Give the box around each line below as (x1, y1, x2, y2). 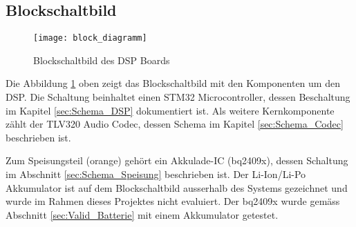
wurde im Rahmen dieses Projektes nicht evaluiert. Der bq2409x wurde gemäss (6, 194, 340, 208)
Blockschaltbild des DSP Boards (33, 52, 170, 67)
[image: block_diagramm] (33, 33, 147, 43)
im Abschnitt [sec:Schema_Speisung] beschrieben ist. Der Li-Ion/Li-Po (6, 167, 306, 181)
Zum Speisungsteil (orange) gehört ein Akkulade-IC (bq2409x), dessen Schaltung (6, 153, 348, 168)
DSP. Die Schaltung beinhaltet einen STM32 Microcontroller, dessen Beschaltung (6, 90, 350, 104)
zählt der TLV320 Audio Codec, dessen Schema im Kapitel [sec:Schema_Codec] (6, 117, 344, 131)
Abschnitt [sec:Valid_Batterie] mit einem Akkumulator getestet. (6, 207, 279, 221)
